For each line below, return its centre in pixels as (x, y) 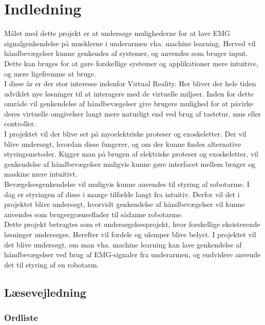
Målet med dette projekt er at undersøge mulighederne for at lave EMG (117, 33)
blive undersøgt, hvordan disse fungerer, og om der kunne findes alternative (123, 144)
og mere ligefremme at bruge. (50, 73)
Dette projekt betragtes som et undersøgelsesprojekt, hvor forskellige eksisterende (132, 224)
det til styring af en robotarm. (52, 264)
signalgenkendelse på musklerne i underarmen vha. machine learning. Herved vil (130, 43)
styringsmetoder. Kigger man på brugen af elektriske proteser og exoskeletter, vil (131, 154)
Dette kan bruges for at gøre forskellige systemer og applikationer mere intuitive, (131, 63)
